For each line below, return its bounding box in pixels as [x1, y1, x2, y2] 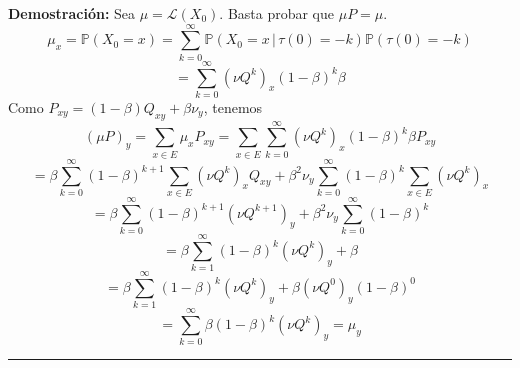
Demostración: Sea [8, 3, 136, 23]
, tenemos [203, 96, 263, 117]
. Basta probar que [219, 3, 335, 23]
